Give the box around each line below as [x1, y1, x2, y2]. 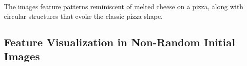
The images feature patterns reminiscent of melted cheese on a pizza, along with [4, 1, 244, 11]
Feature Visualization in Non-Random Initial [4, 34, 235, 49]
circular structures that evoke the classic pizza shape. [4, 11, 163, 21]
